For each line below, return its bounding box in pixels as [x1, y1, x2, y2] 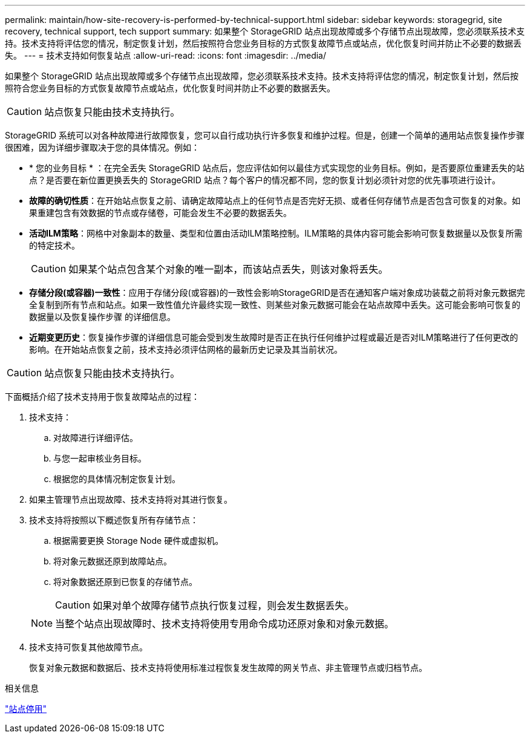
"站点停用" [5, 704, 47, 714]
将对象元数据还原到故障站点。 [53, 556, 172, 566]
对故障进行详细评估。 [53, 433, 138, 443]
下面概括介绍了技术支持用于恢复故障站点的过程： [5, 391, 200, 402]
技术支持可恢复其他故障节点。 [29, 642, 148, 652]
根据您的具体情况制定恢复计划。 [53, 474, 180, 484]
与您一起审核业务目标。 [53, 453, 146, 463]
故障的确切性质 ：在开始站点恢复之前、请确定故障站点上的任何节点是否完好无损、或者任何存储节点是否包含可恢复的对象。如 [29, 195, 520, 206]
